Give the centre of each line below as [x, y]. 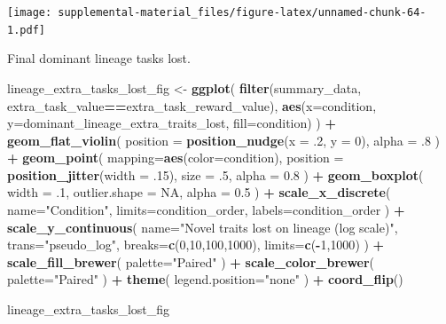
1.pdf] [26, 30]
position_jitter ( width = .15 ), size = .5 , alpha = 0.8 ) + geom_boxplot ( [215, 174]
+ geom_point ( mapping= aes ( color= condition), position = [176, 158]
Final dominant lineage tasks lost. [99, 58]
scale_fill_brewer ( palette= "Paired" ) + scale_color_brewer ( [191, 261]
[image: [30, 12]
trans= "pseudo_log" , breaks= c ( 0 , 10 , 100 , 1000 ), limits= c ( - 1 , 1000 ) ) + [196, 245]
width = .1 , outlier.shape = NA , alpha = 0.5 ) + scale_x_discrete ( [199, 192]
